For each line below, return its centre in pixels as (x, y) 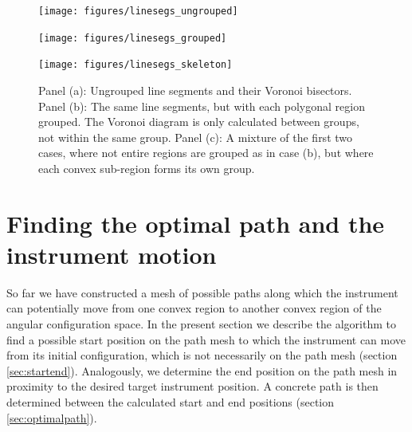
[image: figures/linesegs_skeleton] (135, 65)
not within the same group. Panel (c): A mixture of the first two (196, 137)
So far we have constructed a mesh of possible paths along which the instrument (202, 292)
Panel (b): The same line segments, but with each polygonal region (202, 106)
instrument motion (112, 254)
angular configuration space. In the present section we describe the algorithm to (201, 324)
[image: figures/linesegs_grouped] (133, 38)
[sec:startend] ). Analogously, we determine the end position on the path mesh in (202, 370)
